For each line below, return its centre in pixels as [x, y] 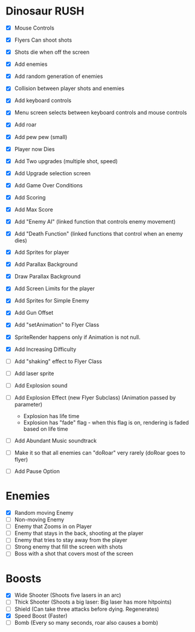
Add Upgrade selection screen [53, 173]
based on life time [46, 429]
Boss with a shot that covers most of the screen [74, 553]
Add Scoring [30, 197]
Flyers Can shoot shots [43, 40]
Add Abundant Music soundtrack [56, 440]
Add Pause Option [37, 471]
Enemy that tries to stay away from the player [71, 540]
